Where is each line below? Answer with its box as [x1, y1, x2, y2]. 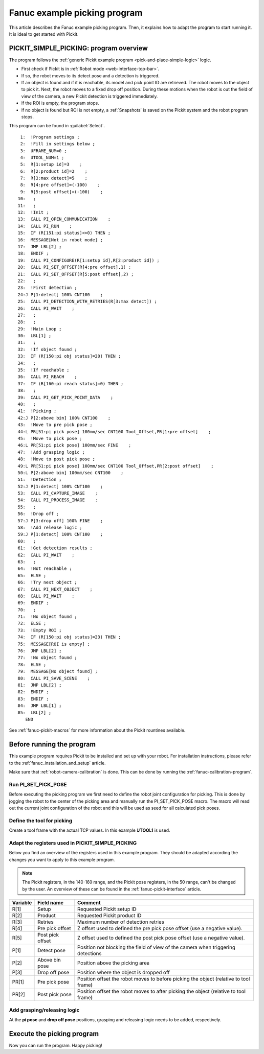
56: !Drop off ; [18, 511, 59, 516]
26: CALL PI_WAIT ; [18, 305, 75, 311]
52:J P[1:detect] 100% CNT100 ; [18, 484, 103, 489]
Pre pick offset [37, 925, 71, 932]
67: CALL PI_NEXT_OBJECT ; [18, 586, 93, 592]
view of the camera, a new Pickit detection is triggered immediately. [21, 93, 158, 99]
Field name [37, 899, 64, 906]
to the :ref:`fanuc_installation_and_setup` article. [9, 760, 106, 766]
